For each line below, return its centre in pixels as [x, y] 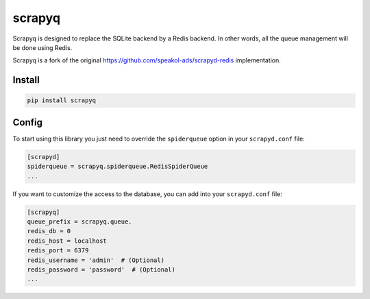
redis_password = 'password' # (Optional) [101, 270]
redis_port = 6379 [58, 251]
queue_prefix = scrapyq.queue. [80, 222]
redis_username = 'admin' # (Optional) [96, 260]
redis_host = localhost [67, 241]
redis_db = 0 [49, 231]
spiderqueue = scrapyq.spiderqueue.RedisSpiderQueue [118, 167]
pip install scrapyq [61, 100]
